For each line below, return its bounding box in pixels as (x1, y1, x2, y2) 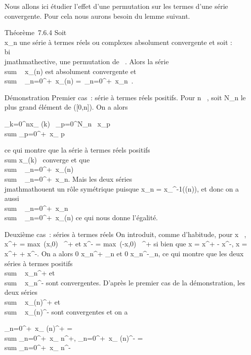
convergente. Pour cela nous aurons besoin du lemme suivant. (4, 10, 190, 21)
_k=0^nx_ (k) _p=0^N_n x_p (4, 118, 110, 128)
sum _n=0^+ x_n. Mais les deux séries (4, 173, 132, 184)
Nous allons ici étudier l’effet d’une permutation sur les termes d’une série (4, 1, 228, 11)
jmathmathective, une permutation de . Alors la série (4, 56, 169, 66)
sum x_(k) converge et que (4, 154, 90, 164)
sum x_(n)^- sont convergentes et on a (4, 306, 128, 316)
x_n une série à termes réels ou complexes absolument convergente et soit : (4, 37, 232, 47)
